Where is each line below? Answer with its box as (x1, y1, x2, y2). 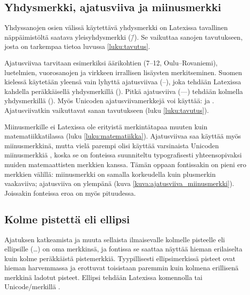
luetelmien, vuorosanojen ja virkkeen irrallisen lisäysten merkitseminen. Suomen (4, 67, 242, 77)
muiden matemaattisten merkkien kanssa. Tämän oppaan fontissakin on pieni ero (4, 159, 247, 169)
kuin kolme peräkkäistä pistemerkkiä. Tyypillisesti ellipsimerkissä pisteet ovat (4, 253, 235, 263)
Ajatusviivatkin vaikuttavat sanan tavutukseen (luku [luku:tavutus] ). (4, 105, 209, 115)
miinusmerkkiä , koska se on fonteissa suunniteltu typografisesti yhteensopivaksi (4, 150, 242, 160)
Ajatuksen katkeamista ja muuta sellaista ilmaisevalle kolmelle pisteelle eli (4, 234, 225, 244)
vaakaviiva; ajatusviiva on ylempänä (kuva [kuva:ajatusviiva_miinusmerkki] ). (4, 178, 234, 188)
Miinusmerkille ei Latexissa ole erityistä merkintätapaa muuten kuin (4, 121, 208, 131)
